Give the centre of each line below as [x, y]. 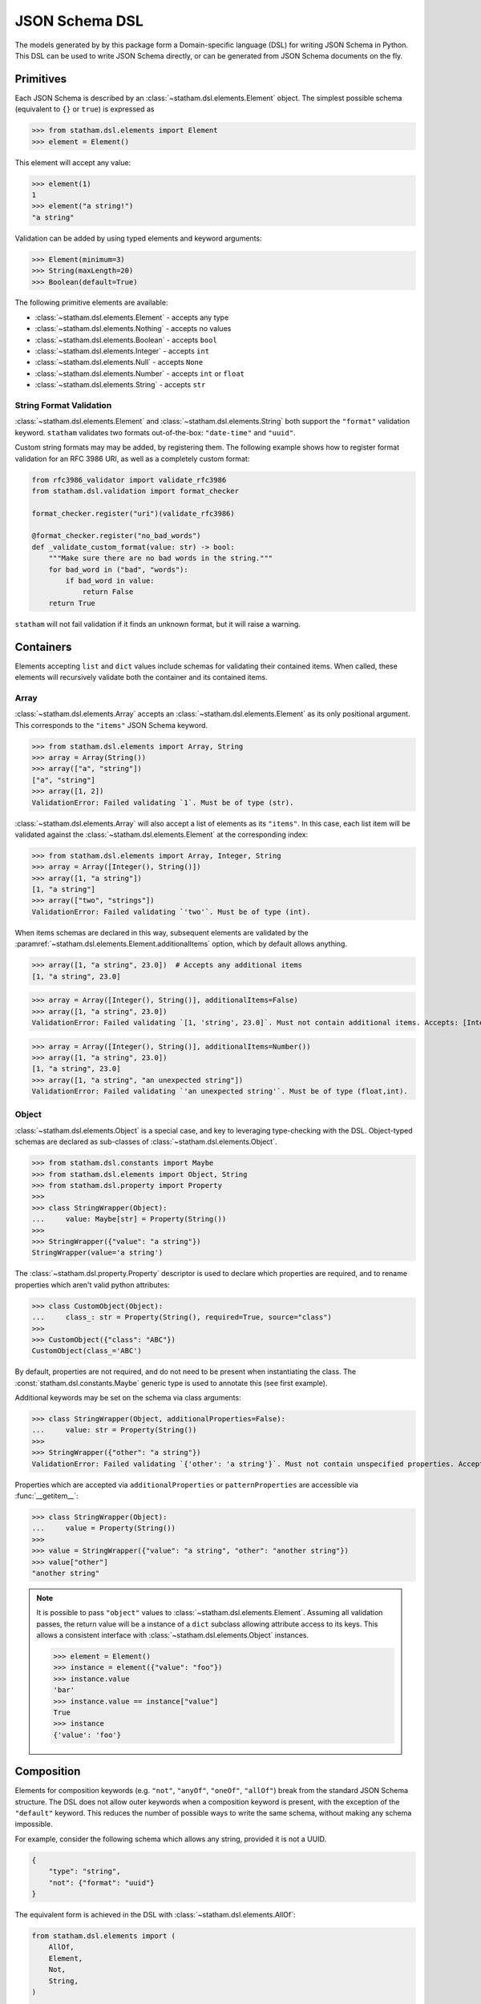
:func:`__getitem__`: [46, 1496]
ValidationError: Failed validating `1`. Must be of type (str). [163, 802]
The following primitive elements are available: [91, 303]
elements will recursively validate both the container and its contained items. [141, 677]
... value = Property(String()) [104, 1528]
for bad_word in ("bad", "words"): [118, 570]
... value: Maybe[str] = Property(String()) [129, 1219]
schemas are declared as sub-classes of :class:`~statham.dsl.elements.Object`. [146, 1141]
